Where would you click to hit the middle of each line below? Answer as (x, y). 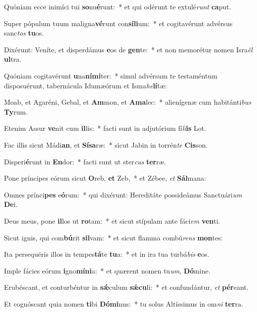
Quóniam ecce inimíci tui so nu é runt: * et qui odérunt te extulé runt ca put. (118, 6)
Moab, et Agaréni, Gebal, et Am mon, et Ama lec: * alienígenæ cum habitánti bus (128, 102)
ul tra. (13, 59)
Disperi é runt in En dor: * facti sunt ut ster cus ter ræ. (85, 161)
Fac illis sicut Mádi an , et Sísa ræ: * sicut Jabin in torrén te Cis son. (106, 144)
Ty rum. (16, 111)
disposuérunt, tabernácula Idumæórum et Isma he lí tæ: (86, 85)
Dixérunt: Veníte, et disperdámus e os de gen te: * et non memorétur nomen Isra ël (128, 49)
